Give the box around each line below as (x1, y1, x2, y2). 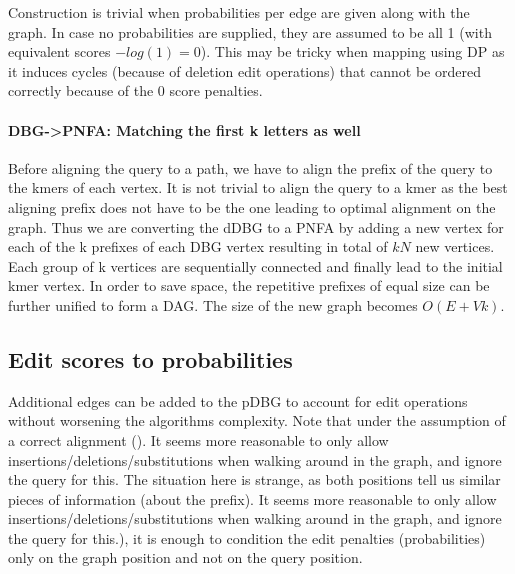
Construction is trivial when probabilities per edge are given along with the (8, 2, 470, 22)
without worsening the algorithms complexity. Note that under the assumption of (8, 410, 506, 431)
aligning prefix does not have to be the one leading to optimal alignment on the (8, 196, 496, 217)
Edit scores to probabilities (8, 343, 293, 374)
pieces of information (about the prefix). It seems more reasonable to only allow (8, 488, 497, 509)
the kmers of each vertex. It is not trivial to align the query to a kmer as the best (8, 177, 508, 198)
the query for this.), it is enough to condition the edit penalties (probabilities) (8, 527, 486, 548)
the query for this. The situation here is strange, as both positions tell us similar (8, 469, 501, 490)
